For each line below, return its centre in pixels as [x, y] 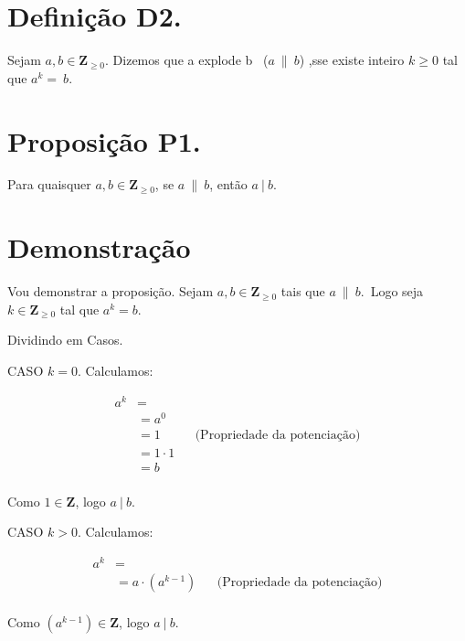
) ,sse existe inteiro [352, 60]
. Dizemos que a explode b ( [187, 60]
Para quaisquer [49, 184]
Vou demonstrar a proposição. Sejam [111, 291]
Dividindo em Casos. [65, 340]
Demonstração [99, 247]
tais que [303, 291]
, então [228, 184]
